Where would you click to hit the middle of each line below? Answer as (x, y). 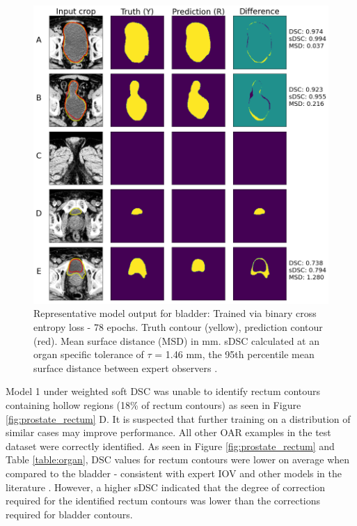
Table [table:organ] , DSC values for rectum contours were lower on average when (178, 459)
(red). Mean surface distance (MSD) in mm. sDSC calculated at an (176, 340)
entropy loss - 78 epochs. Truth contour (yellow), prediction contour (178, 327)
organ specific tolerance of (89, 354)
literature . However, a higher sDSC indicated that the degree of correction (166, 487)
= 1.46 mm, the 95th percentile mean (235, 354)
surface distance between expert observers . (126, 368)
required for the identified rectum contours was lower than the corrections (163, 501)
